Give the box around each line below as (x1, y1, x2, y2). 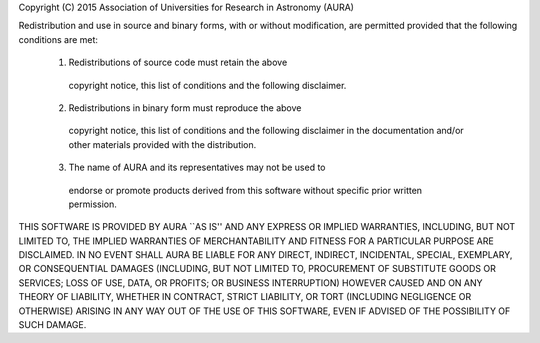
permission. (68, 198, 117, 210)
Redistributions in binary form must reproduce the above (68, 101, 302, 114)
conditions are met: (18, 33, 99, 45)
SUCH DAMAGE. (18, 319, 87, 331)
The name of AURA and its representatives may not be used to (68, 161, 326, 174)
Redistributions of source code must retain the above (68, 56, 288, 69)
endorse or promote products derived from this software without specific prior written (68, 184, 423, 196)
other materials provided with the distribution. (68, 138, 257, 150)
